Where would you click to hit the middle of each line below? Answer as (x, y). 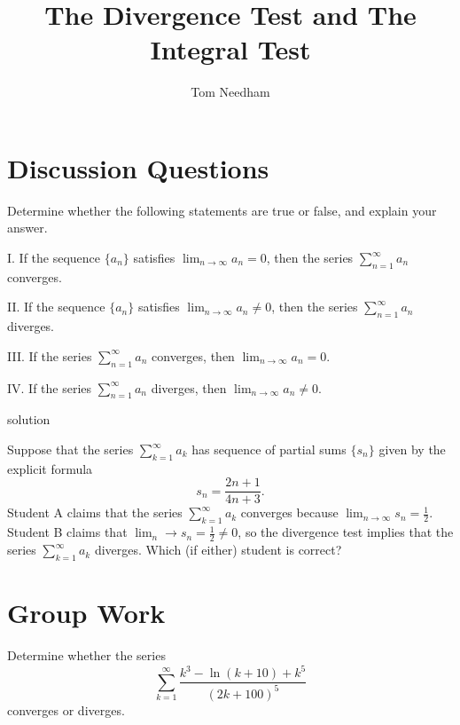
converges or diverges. (66, 709)
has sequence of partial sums (269, 449)
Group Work (86, 613)
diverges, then (189, 387)
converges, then (193, 355)
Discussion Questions (138, 167)
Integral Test (230, 49)
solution (29, 419)
